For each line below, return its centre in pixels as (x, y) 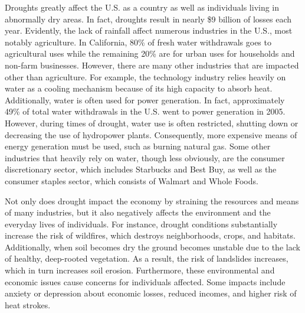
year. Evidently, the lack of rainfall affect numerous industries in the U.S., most (149, 30)
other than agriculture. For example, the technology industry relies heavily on (145, 76)
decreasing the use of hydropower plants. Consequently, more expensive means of (151, 134)
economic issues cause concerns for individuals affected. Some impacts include (145, 281)
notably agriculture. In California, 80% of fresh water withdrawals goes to (138, 42)
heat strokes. (28, 304)
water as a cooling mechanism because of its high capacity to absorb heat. (139, 88)
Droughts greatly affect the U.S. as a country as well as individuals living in (142, 7)
